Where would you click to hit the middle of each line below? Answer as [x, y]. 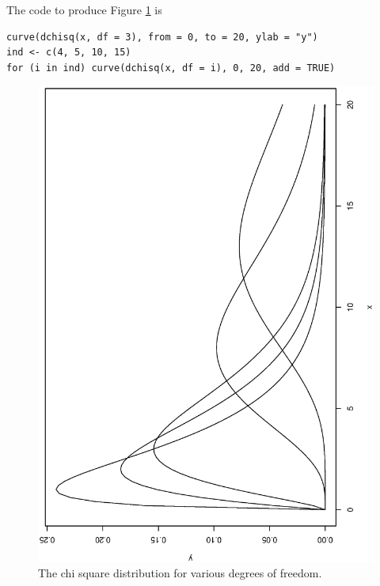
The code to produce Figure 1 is [84, 9]
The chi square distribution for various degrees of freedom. [180, 573]
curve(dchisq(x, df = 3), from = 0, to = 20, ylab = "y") [162, 37]
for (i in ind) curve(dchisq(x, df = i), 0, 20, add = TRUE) [171, 68]
